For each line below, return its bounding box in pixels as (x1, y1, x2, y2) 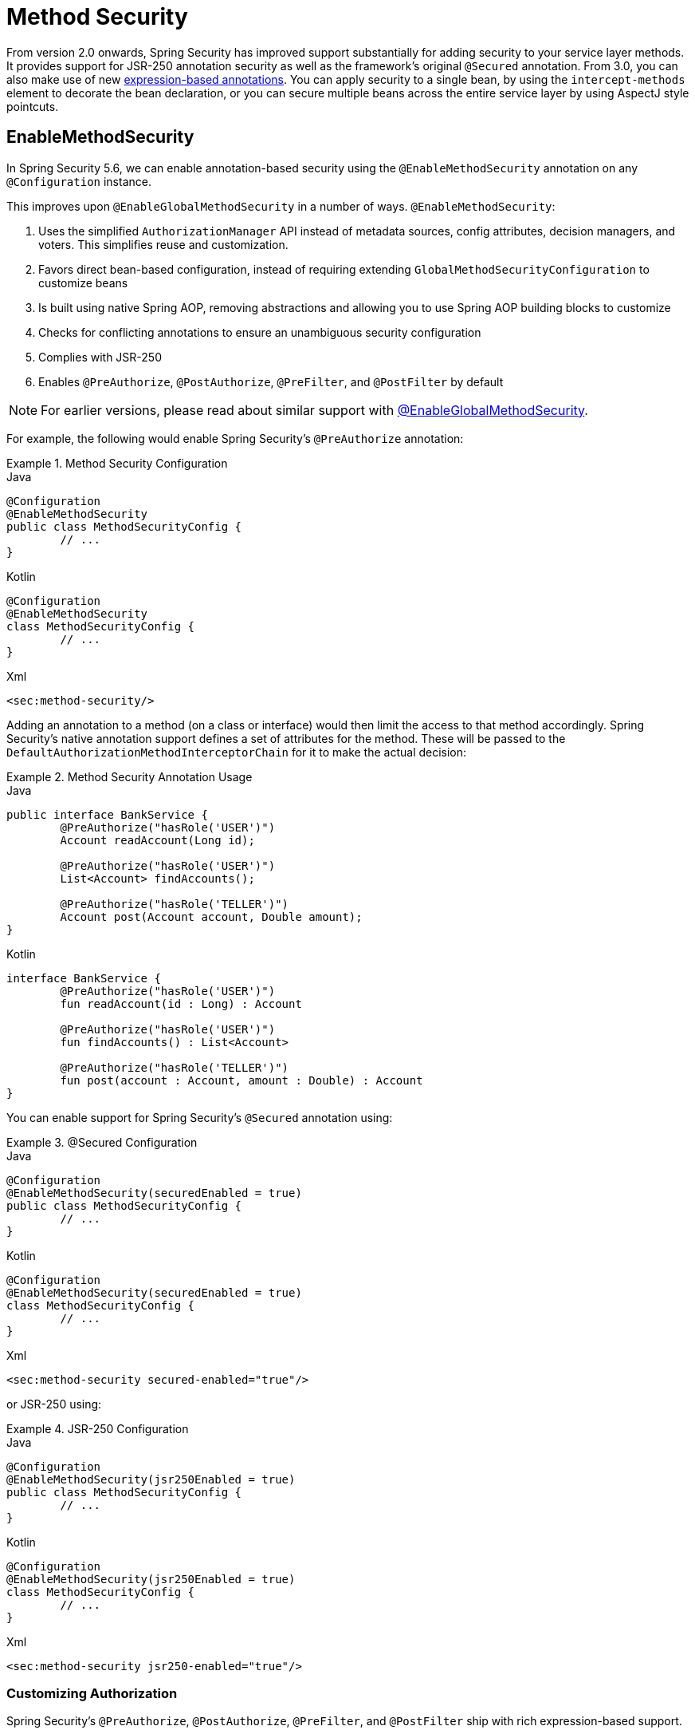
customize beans (38, 275, 128, 290)
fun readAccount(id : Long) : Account (60, 997, 302, 1010)
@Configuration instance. (6, 174, 151, 188)
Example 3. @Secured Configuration (6, 1135, 198, 1149)
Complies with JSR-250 (38, 350, 162, 364)
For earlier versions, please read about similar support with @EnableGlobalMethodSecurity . (41, 401, 588, 418)
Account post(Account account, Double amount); (60, 910, 363, 923)
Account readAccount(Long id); (60, 833, 255, 847)
